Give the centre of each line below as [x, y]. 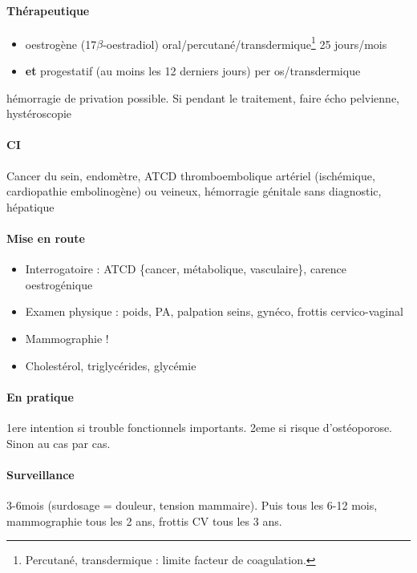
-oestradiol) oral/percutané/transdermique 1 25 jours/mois [245, 42]
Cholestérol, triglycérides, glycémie [111, 365]
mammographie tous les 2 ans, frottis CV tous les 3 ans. [144, 521]
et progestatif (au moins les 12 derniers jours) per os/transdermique [193, 71]
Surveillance [40, 474]
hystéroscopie [39, 113]
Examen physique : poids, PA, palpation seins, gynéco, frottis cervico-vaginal [214, 311]
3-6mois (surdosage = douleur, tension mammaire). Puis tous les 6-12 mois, [192, 504]
